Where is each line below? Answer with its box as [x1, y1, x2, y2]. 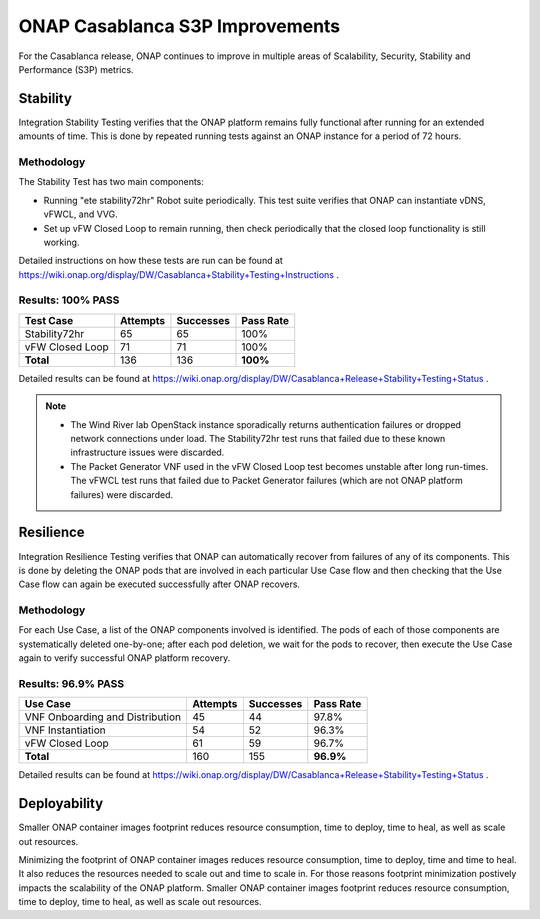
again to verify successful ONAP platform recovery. [18, 652, 231, 664]
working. [43, 236, 80, 248]
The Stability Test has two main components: [18, 176, 205, 188]
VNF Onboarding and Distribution [24, 710, 182, 724]
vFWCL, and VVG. [43, 208, 119, 220]
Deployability [18, 795, 104, 812]
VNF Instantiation [24, 723, 106, 737]
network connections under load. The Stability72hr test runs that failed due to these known [70, 433, 446, 445]
